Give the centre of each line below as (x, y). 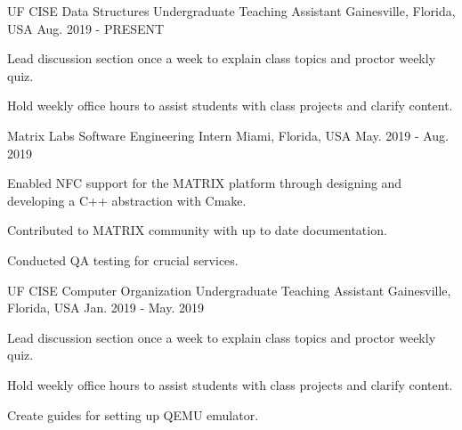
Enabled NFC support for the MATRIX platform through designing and (205, 183)
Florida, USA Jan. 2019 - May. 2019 (105, 308)
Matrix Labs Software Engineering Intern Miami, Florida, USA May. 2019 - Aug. (228, 135)
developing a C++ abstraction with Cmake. (127, 200)
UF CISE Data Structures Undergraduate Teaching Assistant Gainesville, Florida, (231, 11)
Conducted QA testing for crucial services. (123, 260)
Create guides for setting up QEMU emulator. (133, 414)
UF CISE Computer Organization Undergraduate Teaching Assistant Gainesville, (229, 290)
